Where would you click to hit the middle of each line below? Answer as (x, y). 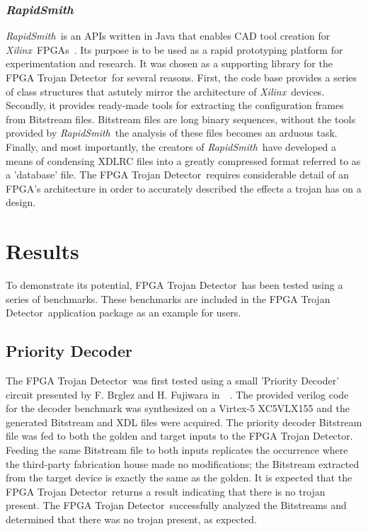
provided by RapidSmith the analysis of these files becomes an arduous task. (172, 133)
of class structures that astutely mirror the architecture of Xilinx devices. (165, 91)
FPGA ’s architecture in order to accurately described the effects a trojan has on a (184, 188)
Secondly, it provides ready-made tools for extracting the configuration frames (175, 105)
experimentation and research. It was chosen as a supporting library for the (169, 63)
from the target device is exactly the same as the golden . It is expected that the (179, 478)
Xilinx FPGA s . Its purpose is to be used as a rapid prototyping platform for (174, 49)
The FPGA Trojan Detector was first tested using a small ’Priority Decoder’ (173, 381)
